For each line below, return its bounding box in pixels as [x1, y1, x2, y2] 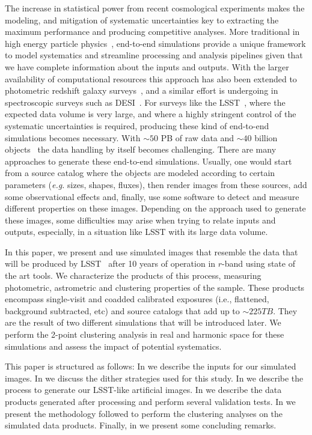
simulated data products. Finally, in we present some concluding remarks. [5, 419, 277, 431]
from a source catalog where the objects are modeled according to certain [5, 166, 275, 179]
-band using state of [222, 257, 295, 270]
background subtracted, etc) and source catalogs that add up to [5, 304, 240, 317]
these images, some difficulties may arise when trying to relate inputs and [5, 213, 276, 226]
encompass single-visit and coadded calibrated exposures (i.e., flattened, [5, 293, 269, 305]
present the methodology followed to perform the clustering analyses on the [5, 407, 283, 419]
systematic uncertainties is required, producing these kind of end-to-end [5, 119, 269, 132]
